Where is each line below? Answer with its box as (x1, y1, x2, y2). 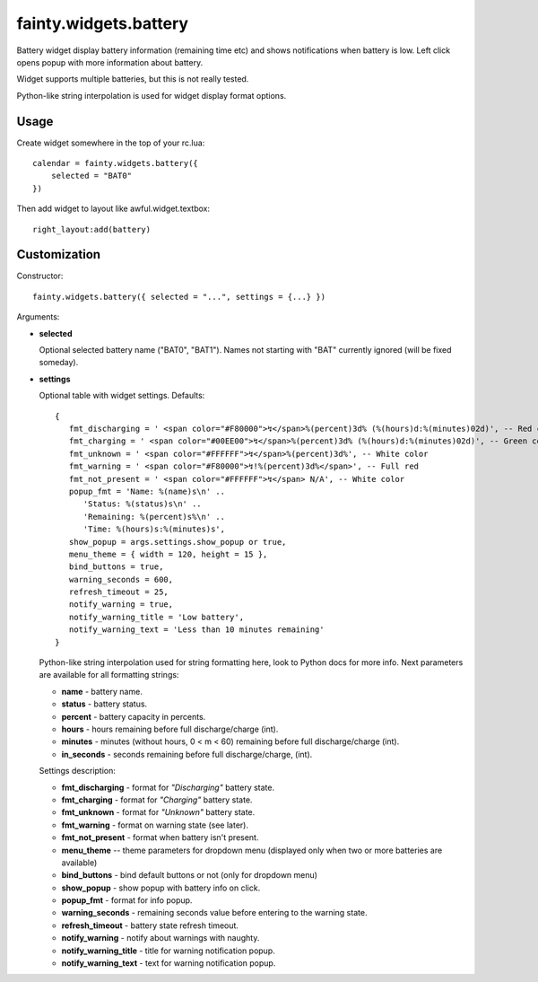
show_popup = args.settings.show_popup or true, (68, 537, 287, 547)
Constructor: (16, 270, 64, 282)
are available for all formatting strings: (39, 670, 179, 680)
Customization (16, 247, 101, 262)
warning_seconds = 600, (68, 574, 174, 584)
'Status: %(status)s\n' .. (82, 499, 202, 509)
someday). (39, 357, 79, 368)
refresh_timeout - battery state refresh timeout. (61, 920, 239, 931)
